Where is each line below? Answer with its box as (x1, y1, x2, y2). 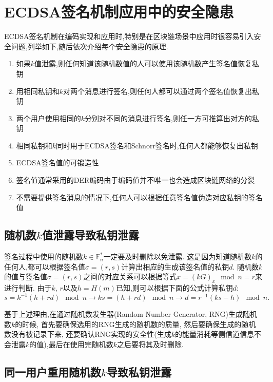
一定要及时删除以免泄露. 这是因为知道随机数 (103, 251, 252, 262)
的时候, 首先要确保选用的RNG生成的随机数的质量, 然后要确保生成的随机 (15, 318, 256, 329)
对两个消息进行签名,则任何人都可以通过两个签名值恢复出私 (63, 85, 259, 96)
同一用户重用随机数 (4, 364, 101, 379)
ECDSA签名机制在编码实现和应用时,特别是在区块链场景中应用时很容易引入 (4, 31, 254, 42)
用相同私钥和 (16, 85, 60, 96)
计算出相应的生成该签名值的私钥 (121, 261, 229, 272)
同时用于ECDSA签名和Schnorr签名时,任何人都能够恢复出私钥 (56, 140, 258, 150)
